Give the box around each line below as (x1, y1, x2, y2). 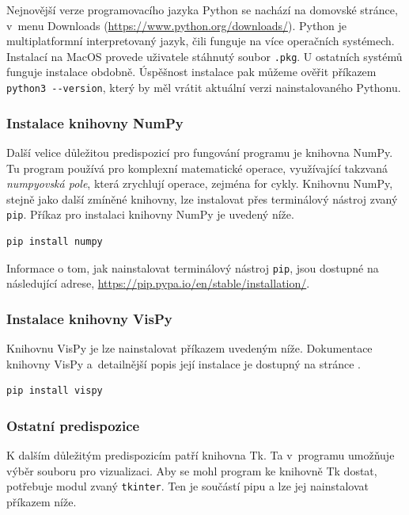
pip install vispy (6, 385, 103, 397)
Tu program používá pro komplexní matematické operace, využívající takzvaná (6, 159, 388, 176)
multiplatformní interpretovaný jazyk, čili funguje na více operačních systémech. (6, 32, 395, 49)
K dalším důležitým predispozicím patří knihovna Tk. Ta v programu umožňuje (6, 447, 395, 463)
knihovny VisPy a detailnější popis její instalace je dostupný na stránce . (6, 355, 361, 372)
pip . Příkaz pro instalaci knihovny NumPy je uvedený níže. (6, 206, 294, 223)
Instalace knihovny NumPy (6, 113, 184, 132)
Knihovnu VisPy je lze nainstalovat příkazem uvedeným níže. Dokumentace (6, 340, 373, 356)
